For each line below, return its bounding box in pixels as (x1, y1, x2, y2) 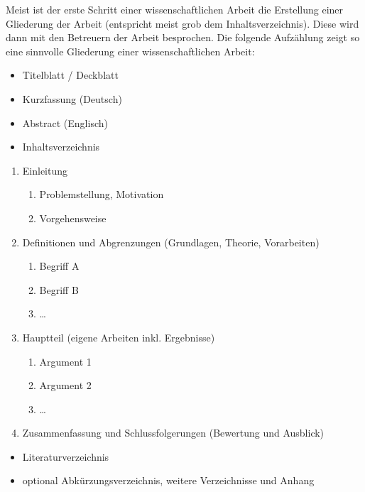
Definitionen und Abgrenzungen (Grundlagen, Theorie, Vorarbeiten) (22, 234, 320, 249)
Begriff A (39, 258, 80, 273)
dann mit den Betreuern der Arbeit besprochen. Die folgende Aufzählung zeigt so (6, 30, 360, 45)
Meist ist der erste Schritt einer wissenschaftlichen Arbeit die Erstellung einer (6, 2, 344, 16)
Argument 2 (39, 378, 92, 393)
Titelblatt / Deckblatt (22, 67, 119, 82)
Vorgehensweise (39, 210, 107, 225)
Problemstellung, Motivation (39, 187, 164, 202)
